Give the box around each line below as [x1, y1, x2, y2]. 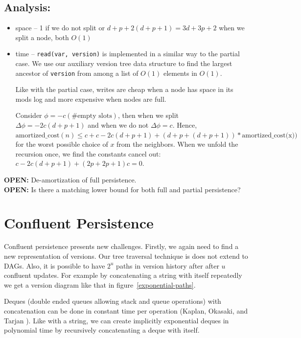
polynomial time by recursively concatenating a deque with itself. [4, 325, 200, 335]
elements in [163, 68, 197, 78]
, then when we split [117, 110, 179, 120]
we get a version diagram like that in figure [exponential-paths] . [4, 279, 196, 290]
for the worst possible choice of [15, 139, 108, 149]
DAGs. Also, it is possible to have [4, 260, 105, 270]
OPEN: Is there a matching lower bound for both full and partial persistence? [4, 184, 241, 194]
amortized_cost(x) [242, 132, 295, 139]
